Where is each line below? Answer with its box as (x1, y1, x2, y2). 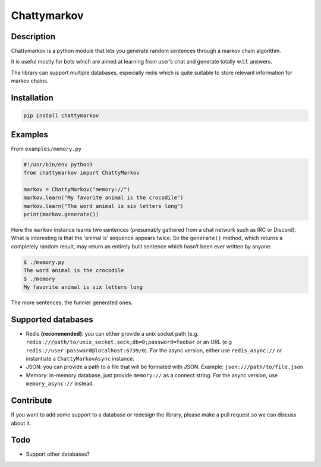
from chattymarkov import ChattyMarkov (23, 169, 140, 176)
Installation (11, 93, 53, 103)
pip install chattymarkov (23, 112, 99, 119)
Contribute (11, 396, 52, 406)
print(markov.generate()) (23, 211, 99, 218)
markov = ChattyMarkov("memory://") (23, 186, 131, 193)
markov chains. (11, 77, 49, 84)
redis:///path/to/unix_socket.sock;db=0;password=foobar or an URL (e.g (26, 339, 232, 346)
